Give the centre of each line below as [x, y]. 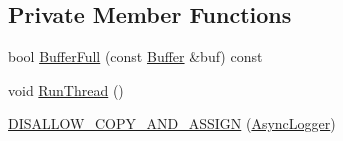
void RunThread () [66, 89]
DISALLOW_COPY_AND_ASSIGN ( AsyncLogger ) [172, 123]
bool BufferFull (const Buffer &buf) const [135, 56]
